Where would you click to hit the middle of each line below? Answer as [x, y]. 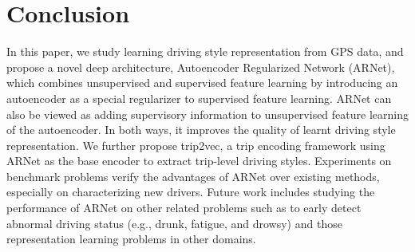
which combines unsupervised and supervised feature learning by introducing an [202, 83]
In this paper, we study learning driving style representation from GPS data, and [205, 51]
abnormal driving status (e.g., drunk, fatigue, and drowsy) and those [174, 223]
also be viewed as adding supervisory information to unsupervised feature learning [207, 114]
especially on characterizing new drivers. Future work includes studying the [191, 192]
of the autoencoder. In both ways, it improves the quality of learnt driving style [201, 130]
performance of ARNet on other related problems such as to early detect [184, 208]
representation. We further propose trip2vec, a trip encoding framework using [196, 145]
